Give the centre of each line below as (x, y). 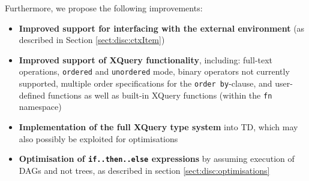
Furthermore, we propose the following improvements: (104, 8)
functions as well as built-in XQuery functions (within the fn (160, 95)
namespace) (40, 107)
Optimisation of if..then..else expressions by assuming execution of (157, 159)
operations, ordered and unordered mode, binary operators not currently (154, 71)
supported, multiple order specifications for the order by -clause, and (145, 83)
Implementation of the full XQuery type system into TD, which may (158, 126)
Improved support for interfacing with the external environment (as (162, 28)
